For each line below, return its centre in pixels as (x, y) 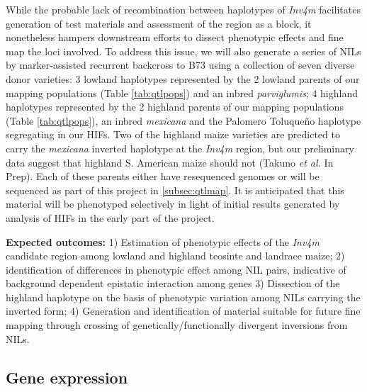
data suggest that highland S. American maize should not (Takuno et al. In (170, 162)
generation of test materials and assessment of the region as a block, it (159, 23)
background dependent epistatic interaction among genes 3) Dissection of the (173, 283)
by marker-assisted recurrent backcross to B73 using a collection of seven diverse (180, 65)
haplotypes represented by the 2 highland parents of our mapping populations (175, 107)
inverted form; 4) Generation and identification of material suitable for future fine (183, 311)
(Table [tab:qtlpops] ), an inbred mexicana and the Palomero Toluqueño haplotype (183, 120)
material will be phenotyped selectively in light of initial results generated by (173, 204)
